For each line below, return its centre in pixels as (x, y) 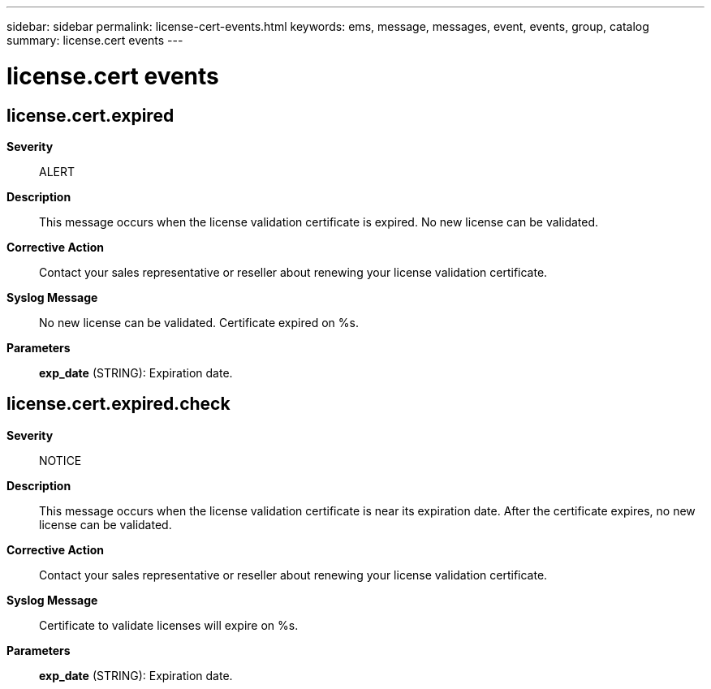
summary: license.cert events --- (95, 40)
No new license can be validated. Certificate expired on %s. (199, 322)
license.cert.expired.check (118, 404)
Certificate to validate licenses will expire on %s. (169, 625)
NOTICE (60, 460)
